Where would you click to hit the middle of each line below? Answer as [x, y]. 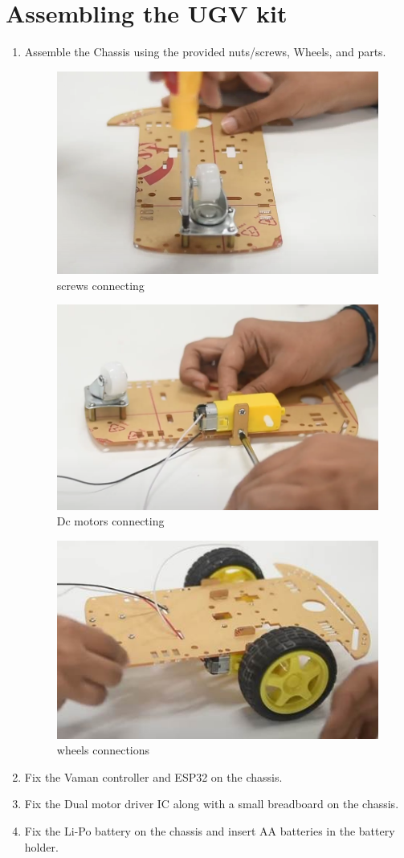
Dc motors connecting [110, 521]
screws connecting [100, 285]
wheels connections [103, 750]
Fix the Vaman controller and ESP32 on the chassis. [153, 776]
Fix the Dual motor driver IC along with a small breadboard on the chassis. [212, 804]
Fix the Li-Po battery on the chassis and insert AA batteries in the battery [210, 831]
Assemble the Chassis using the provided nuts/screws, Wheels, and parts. [205, 52]
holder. [41, 846]
